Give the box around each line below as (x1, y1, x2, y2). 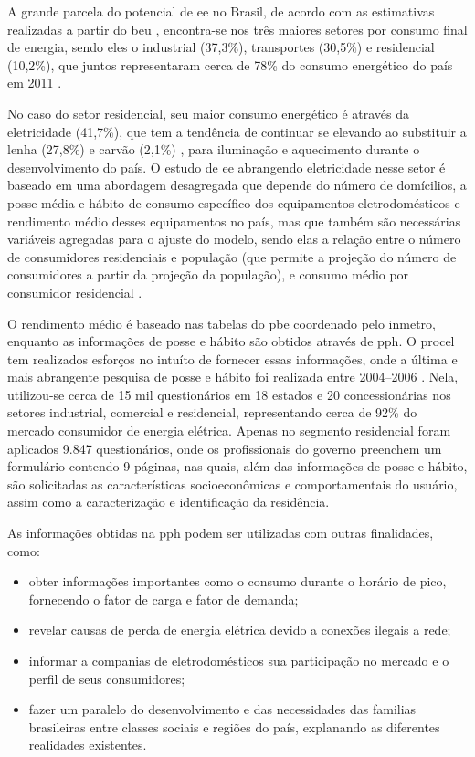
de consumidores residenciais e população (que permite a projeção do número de (7, 247, 457, 266)
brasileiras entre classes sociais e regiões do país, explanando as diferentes (28, 717, 440, 736)
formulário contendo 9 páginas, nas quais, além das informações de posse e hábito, (7, 457, 468, 476)
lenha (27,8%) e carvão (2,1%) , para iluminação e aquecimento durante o (7, 140, 420, 159)
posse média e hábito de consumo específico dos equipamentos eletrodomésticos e (7, 193, 460, 212)
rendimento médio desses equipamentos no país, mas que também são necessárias (7, 211, 461, 230)
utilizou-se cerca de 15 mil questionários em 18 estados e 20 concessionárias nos (7, 384, 451, 404)
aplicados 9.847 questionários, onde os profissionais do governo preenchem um (7, 438, 442, 457)
